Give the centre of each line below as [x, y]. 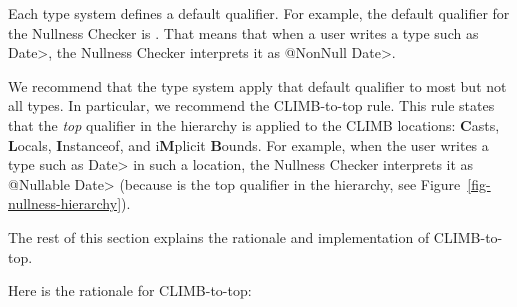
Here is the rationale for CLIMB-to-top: [130, 290]
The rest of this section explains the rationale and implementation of [219, 236]
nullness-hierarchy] [65, 203]
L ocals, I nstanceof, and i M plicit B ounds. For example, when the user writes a [248, 144]
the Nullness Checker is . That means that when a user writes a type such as [243, 32]
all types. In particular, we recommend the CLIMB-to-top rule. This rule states [251, 105]
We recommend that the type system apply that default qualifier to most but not [257, 85]
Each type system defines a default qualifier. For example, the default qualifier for [259, 13]
